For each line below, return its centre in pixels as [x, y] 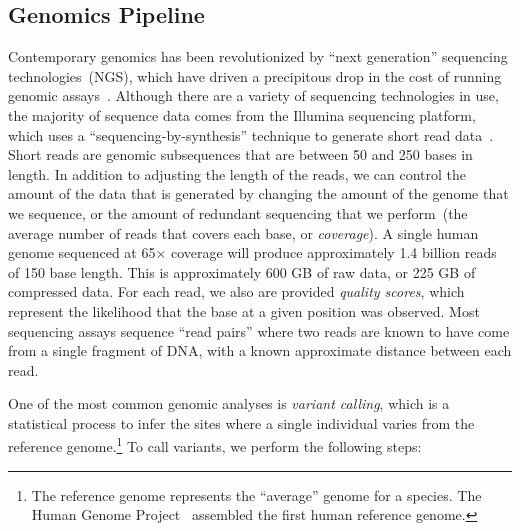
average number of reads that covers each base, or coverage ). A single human [243, 232]
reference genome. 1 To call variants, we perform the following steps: [215, 445]
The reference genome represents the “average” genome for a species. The [256, 494]
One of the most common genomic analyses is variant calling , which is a [229, 403]
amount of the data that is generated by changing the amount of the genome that [258, 193]
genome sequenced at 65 [82, 252]
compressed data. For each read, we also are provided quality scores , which [236, 291]
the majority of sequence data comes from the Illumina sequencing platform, [242, 114]
